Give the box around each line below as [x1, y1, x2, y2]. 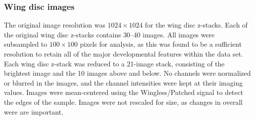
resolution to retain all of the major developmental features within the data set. [4, 49, 243, 59]
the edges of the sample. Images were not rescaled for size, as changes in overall [4, 96, 243, 107]
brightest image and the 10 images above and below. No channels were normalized [4, 68, 251, 78]
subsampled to [4, 39, 48, 49]
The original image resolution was [4, 20, 105, 30]
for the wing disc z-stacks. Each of [145, 20, 248, 30]
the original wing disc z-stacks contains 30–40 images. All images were [4, 29, 215, 39]
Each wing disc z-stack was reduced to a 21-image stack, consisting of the [4, 58, 225, 68]
